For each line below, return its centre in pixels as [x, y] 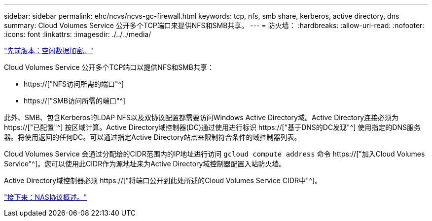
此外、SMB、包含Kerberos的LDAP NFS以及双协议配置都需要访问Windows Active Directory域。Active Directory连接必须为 [201, 117]
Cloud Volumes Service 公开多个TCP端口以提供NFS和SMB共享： [109, 67]
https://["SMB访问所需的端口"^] [75, 101]
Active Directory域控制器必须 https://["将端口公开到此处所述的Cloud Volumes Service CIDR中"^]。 [163, 180]
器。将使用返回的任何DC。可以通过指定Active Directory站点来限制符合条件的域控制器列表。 [153, 137]
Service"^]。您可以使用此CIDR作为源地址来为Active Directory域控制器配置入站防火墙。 [145, 164]
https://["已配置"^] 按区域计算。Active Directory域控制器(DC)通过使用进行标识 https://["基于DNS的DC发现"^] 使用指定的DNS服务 [212, 127]
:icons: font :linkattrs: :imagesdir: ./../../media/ [78, 34]
